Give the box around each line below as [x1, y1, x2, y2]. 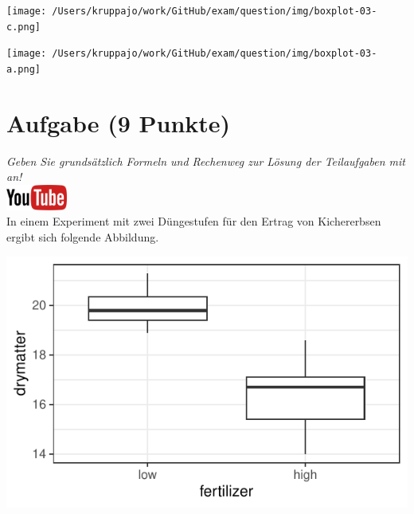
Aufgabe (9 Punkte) [6, 106, 231, 139]
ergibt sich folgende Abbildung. [6, 228, 159, 245]
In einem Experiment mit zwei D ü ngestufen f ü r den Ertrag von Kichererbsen [6, 213, 381, 230]
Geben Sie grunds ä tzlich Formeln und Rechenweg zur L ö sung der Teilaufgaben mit [6, 152, 405, 169]
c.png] [6, 21, 41, 33]
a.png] [6, 63, 41, 75]
